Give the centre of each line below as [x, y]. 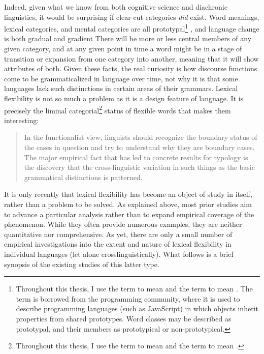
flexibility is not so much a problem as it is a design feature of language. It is [124, 98]
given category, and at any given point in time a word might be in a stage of [123, 49]
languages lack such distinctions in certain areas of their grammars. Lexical [121, 88]
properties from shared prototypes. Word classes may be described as [124, 318]
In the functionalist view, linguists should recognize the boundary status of [141, 137]
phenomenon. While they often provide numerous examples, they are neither [123, 224]
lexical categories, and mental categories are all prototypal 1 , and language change [132, 28]
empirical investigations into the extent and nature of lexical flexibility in [118, 244]
